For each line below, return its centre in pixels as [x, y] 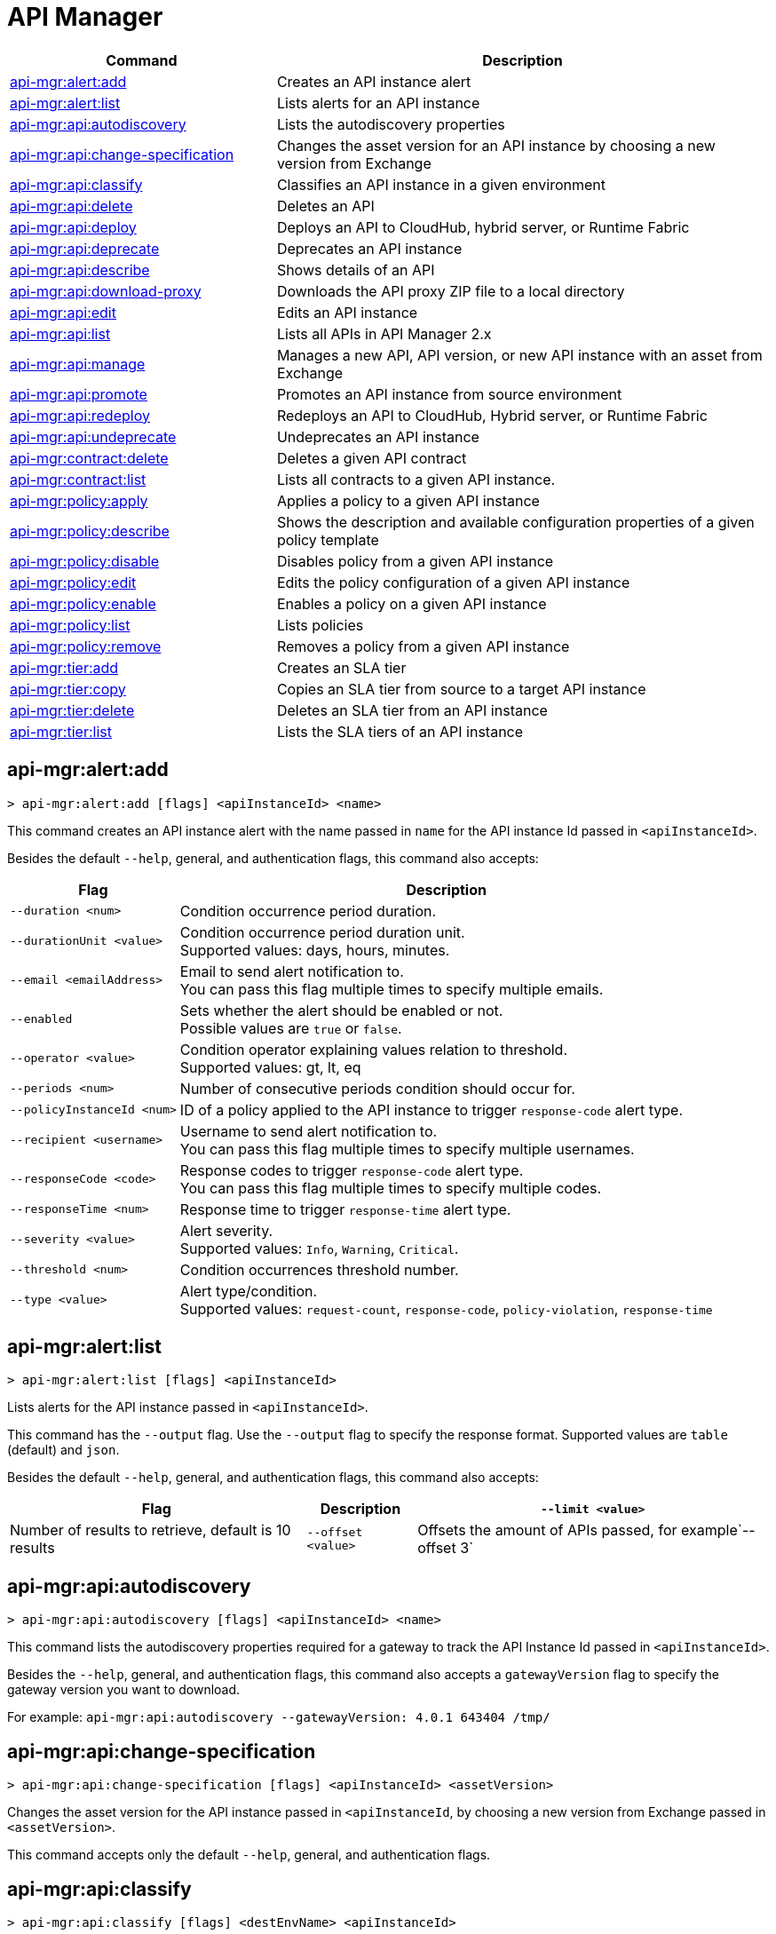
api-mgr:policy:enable [83, 603]
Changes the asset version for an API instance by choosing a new [496, 145]
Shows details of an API [356, 269]
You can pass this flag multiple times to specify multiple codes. [391, 1188]
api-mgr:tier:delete [72, 710]
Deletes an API [325, 206]
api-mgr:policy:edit [73, 582]
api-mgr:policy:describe [90, 531]
